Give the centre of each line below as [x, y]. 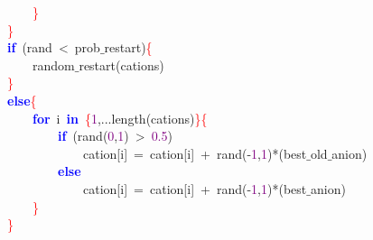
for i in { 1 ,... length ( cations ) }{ [120, 118]
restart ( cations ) [121, 65]
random [53, 65]
